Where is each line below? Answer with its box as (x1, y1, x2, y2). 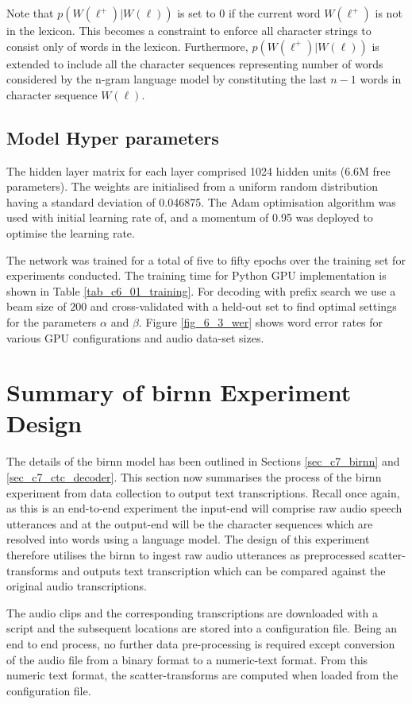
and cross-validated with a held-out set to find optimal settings (90, 298, 397, 315)
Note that (6, 5, 54, 21)
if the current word (228, 5, 321, 21)
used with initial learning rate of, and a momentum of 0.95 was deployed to (6, 209, 373, 226)
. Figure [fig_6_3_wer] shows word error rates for (138, 313, 383, 330)
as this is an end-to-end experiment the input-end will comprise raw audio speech (6, 500, 402, 516)
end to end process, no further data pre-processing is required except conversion (6, 635, 395, 652)
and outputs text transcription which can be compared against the (61, 562, 386, 578)
